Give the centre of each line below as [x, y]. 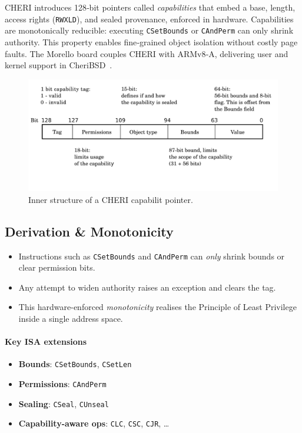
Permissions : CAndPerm [62, 384]
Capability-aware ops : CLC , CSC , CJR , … [94, 423]
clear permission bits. [57, 267]
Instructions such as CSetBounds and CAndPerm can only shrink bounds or [152, 256]
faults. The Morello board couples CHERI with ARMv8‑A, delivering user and [147, 53]
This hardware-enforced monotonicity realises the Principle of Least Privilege [157, 307]
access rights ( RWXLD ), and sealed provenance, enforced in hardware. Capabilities [149, 19]
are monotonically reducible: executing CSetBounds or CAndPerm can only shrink [149, 30]
